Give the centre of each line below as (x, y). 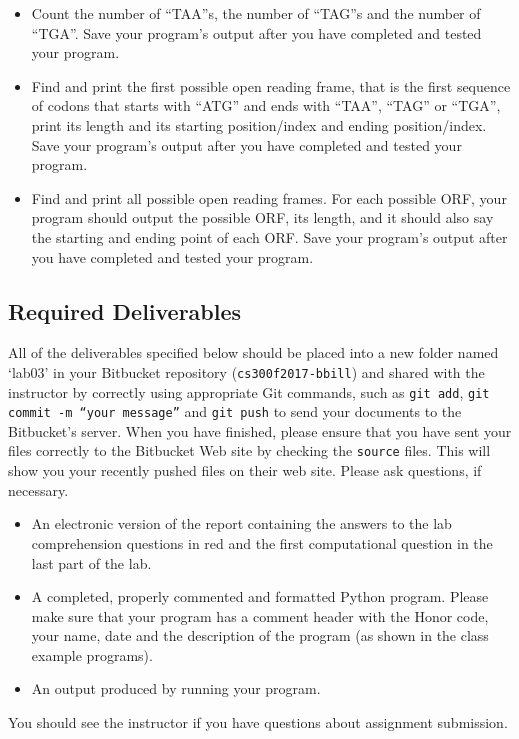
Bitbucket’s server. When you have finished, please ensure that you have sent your (260, 430)
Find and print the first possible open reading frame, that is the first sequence (271, 85)
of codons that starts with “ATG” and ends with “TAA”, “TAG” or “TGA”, (266, 105)
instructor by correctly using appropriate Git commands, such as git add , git (249, 391)
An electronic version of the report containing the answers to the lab (241, 523)
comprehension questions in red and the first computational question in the (262, 542)
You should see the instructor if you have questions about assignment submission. (258, 722)
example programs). (92, 654)
